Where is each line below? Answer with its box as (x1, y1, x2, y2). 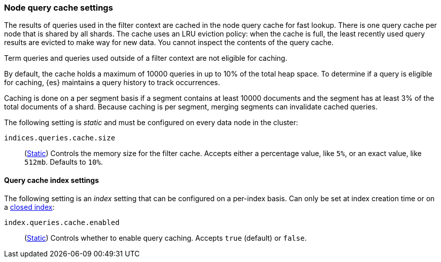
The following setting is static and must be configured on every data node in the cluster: (4, 118, 299, 127)
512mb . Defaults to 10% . (24, 158, 103, 167)
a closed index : (4, 202, 55, 211)
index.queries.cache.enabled (4, 218, 120, 227)
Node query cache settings (4, 3, 113, 13)
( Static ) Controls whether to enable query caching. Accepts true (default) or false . (24, 233, 307, 242)
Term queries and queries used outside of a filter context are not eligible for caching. (4, 54, 287, 63)
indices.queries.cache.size (4, 134, 116, 142)
